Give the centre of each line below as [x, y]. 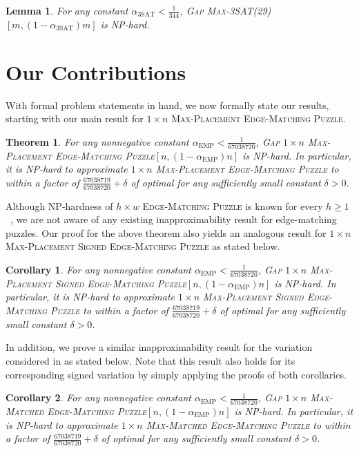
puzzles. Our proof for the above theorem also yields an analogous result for [166, 232]
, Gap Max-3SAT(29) [225, 10]
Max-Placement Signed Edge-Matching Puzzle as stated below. [143, 246]
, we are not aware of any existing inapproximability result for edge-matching [174, 219]
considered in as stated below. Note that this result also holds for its [151, 360]
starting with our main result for [75, 118]
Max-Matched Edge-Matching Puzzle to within [248, 424]
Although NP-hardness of [59, 205]
